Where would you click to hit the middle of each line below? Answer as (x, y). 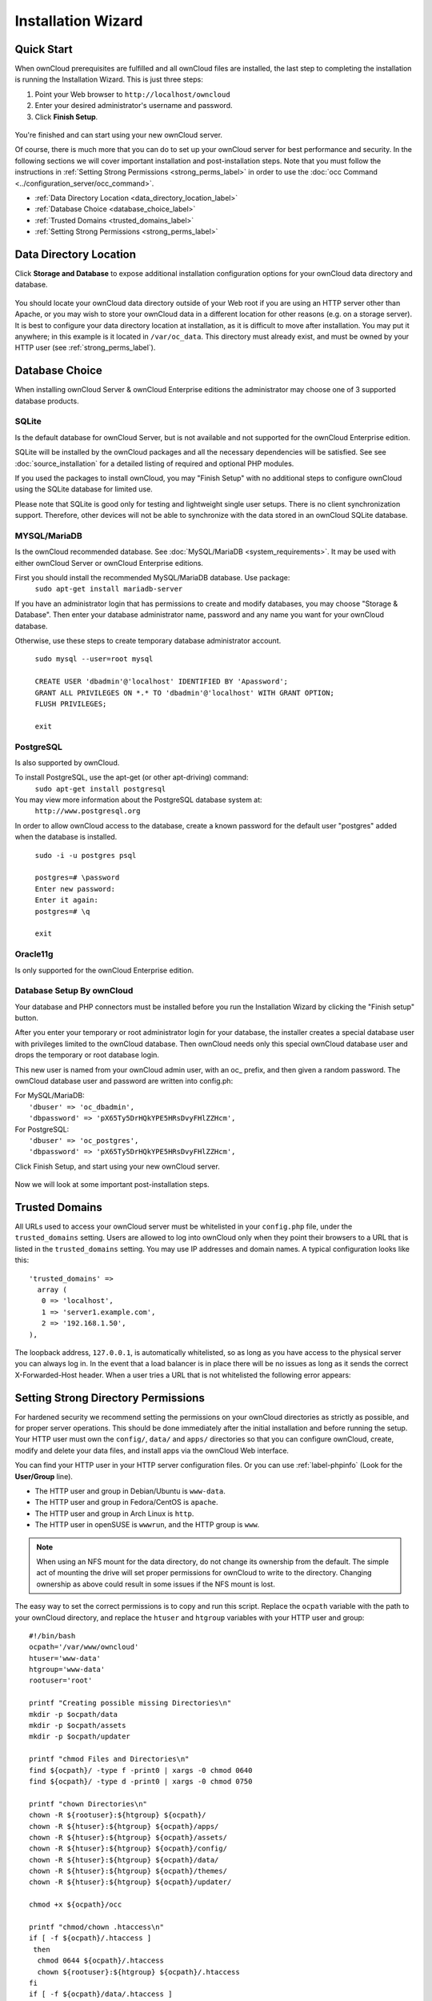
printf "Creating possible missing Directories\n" (130, 1703)
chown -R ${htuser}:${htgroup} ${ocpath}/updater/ (130, 1882)
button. (27, 1018)
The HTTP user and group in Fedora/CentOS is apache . (127, 1502)
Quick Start (44, 49)
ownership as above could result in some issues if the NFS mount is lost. (156, 1584)
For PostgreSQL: (42, 1129)
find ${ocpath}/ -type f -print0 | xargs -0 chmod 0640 (141, 1770)
